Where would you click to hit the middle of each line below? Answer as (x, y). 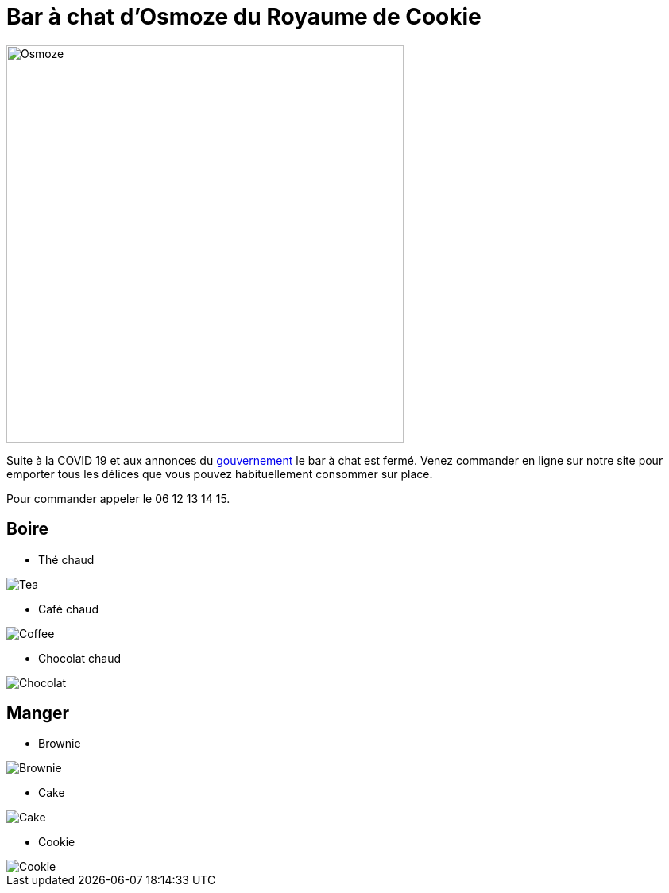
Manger (38, 713)
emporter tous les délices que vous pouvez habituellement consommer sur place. (220, 474)
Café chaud (68, 609)
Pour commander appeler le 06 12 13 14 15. (118, 498)
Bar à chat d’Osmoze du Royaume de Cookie (244, 17)
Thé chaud (66, 559)
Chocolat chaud (80, 658)
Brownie (60, 744)
